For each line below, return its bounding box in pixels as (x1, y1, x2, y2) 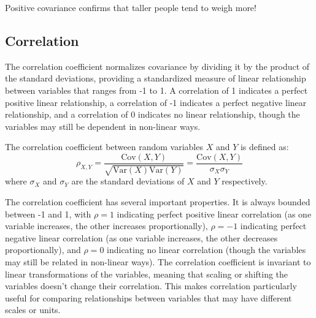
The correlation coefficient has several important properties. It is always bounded (5, 195, 310, 208)
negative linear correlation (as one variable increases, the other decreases (5, 231, 278, 244)
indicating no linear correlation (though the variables (107, 243, 306, 256)
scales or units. (5, 303, 61, 316)
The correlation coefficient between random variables (5, 140, 203, 153)
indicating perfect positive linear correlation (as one (117, 207, 312, 220)
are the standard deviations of (71, 175, 185, 187)
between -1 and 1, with (5, 207, 91, 220)
